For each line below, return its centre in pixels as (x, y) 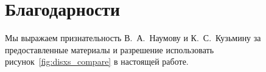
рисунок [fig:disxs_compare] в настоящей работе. (97, 61)
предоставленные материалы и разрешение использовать (110, 49)
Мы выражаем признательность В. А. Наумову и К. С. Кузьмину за (133, 38)
